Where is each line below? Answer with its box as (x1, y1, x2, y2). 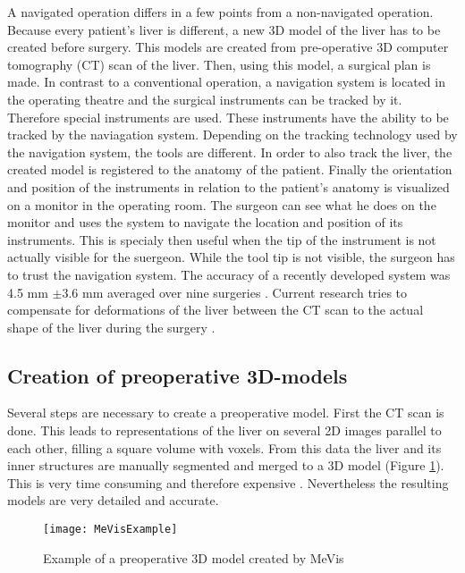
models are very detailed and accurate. (7, 491, 219, 510)
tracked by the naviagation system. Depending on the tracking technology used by (7, 125, 458, 144)
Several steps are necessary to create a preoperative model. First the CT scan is (7, 403, 444, 422)
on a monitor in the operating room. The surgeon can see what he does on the (7, 195, 436, 214)
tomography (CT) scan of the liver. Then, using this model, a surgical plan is (7, 55, 431, 73)
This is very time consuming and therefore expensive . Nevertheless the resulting (7, 473, 449, 492)
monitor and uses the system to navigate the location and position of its (7, 213, 403, 232)
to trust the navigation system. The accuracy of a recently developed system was (7, 265, 451, 283)
